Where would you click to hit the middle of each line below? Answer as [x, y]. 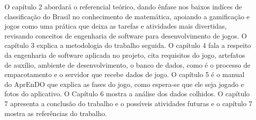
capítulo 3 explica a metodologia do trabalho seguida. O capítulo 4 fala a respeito [128, 45]
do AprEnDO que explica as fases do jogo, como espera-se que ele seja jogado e [124, 84]
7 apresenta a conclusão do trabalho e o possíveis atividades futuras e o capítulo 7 [128, 103]
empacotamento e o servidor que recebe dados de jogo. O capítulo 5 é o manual [125, 74]
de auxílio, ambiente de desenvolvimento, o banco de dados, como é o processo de [128, 64]
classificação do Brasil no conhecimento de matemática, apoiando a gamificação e [127, 16]
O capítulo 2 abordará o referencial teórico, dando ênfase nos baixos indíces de [123, 6]
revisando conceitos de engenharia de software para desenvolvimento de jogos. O [126, 35]
